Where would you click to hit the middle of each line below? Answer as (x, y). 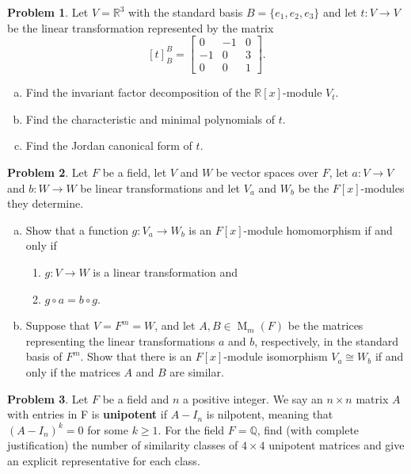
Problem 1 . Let (48, 12)
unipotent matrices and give (337, 445)
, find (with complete (308, 429)
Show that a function (77, 229)
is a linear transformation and (165, 272)
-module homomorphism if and (318, 229)
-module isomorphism (276, 356)
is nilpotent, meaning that (270, 414)
